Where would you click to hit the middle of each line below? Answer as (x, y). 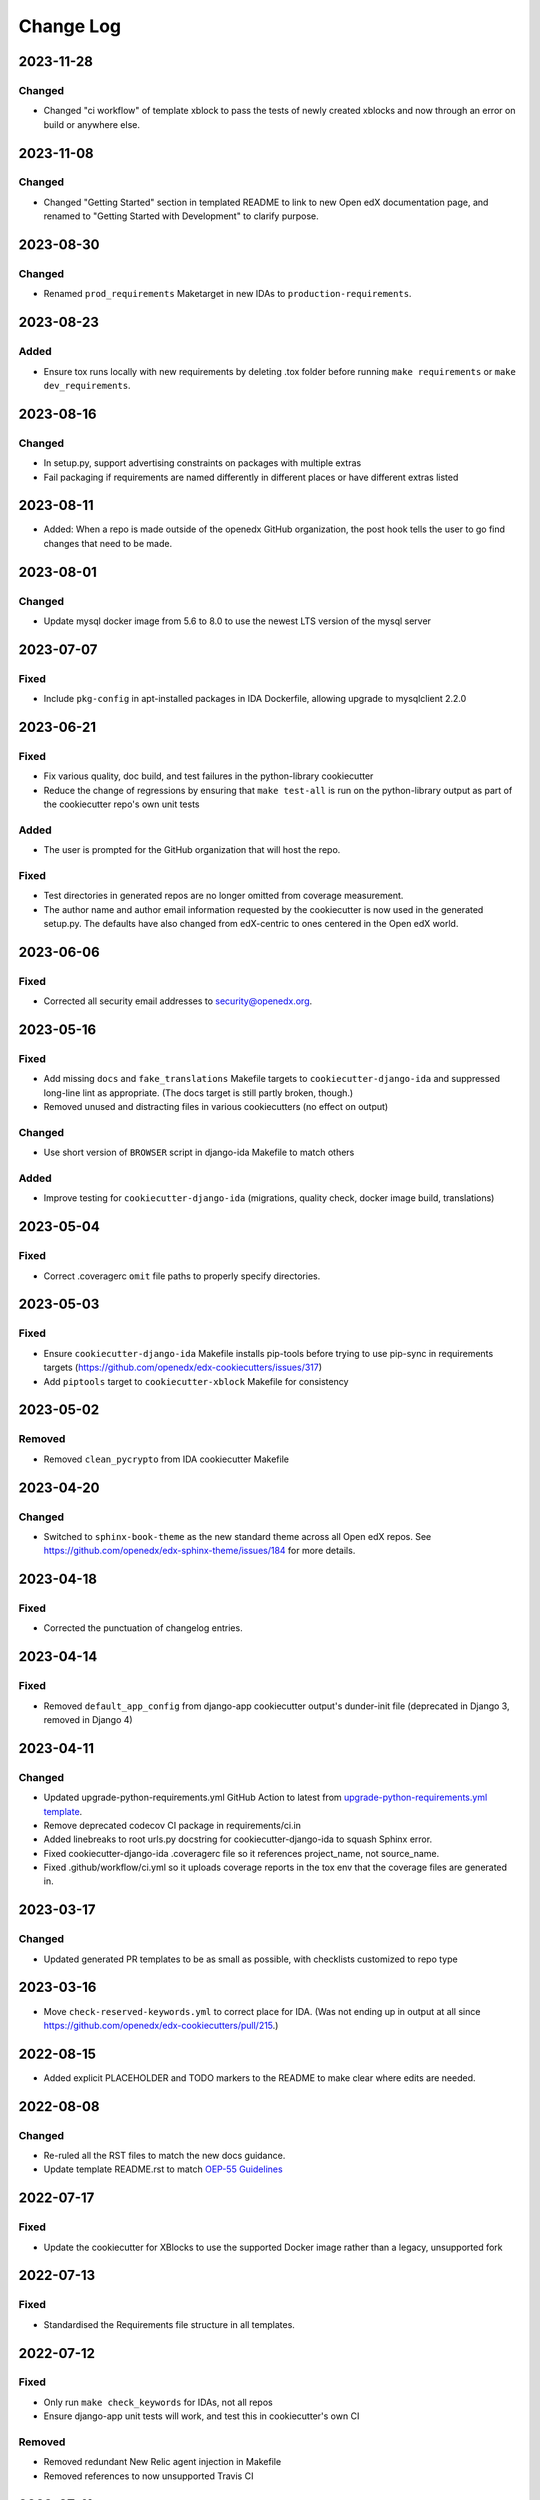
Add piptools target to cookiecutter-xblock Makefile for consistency (196, 1381)
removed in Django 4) (88, 1719)
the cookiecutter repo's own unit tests (121, 804)
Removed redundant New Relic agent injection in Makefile (162, 2462)
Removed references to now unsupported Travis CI (148, 2476)
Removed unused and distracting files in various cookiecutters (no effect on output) (216, 1107)
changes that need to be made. (108, 543)
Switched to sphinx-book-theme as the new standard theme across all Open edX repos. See (237, 1536)
